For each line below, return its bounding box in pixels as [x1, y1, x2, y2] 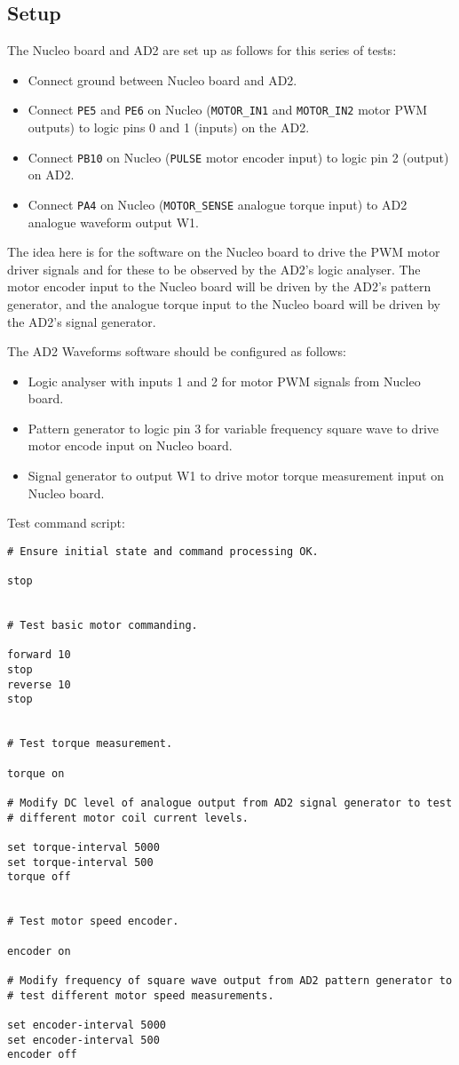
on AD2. [28, 165, 75, 184]
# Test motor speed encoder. [7, 915, 179, 928]
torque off [7, 870, 71, 884]
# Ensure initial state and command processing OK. [7, 544, 319, 558]
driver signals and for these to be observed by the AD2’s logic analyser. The [7, 259, 421, 278]
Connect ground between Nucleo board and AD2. [28, 70, 297, 89]
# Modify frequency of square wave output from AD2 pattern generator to [7, 974, 453, 987]
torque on [7, 767, 65, 780]
